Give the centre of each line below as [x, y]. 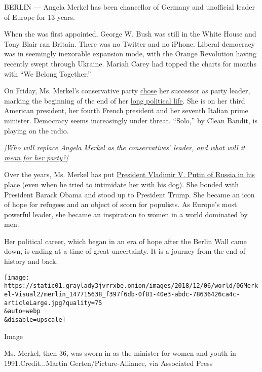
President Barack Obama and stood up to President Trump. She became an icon [129, 194]
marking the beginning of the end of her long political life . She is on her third [125, 100]
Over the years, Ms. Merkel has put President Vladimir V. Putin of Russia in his [129, 174]
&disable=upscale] [35, 319]
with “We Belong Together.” [48, 73]
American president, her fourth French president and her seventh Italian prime [126, 110]
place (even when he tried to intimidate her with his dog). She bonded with [121, 184]
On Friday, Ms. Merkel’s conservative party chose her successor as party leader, [127, 91]
